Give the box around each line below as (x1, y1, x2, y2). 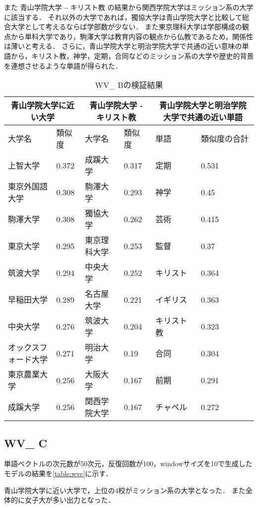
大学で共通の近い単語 (163, 111, 243, 123)
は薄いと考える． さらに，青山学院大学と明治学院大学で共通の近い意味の (4, 41, 242, 51)
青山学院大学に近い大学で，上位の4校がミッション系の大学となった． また (4, 485, 246, 495)
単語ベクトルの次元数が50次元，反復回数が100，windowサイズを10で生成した (4, 458, 253, 469)
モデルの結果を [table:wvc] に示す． (4, 468, 113, 478)
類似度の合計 (200, 133, 249, 145)
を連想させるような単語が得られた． (4, 60, 122, 71)
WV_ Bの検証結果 (95, 79, 163, 91)
